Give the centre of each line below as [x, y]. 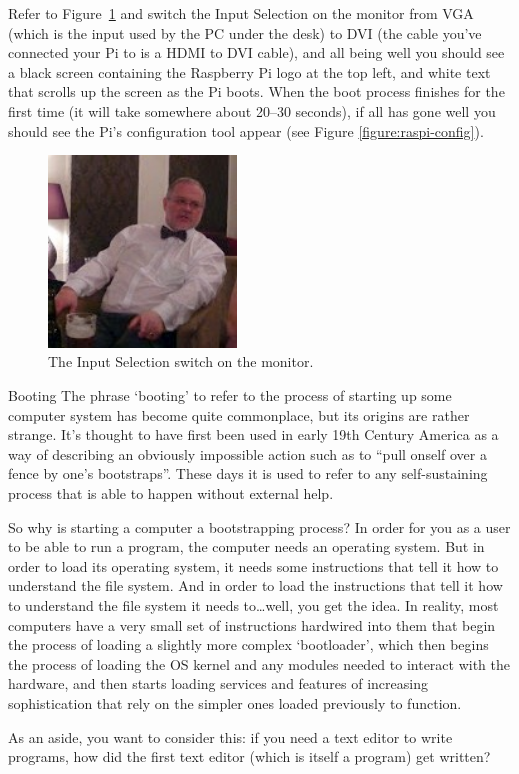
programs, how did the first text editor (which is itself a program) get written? [249, 756]
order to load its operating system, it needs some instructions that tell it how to [253, 565]
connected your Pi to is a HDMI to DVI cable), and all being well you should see [256, 52]
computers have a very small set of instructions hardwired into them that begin [252, 624]
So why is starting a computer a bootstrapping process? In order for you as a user [259, 526]
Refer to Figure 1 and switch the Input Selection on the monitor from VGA [241, 13]
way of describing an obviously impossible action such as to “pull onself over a [247, 453]
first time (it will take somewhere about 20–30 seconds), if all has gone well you [252, 110]
